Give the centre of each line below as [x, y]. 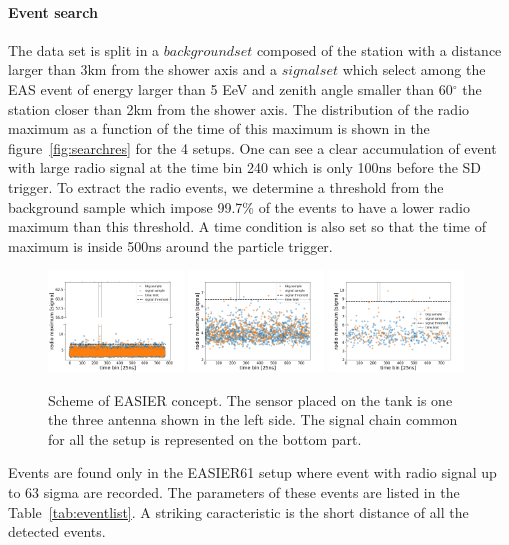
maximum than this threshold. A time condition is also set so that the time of [247, 226]
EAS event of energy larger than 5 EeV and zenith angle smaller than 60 [230, 88]
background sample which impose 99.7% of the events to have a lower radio [239, 206]
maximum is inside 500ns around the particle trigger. [170, 245]
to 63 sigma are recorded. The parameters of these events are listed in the [234, 492]
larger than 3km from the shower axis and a [143, 69]
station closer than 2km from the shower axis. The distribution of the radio [239, 108]
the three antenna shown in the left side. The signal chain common [253, 419]
